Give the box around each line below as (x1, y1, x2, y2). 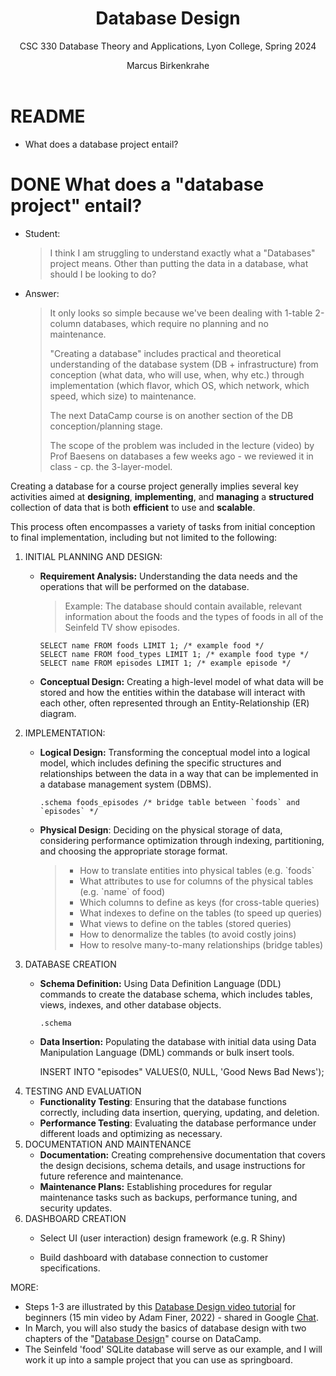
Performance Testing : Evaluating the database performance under (39, 1117, 317, 1129)
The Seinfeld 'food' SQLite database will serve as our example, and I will (24, 1343, 323, 1355)
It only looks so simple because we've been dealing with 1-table (49, 307, 313, 319)
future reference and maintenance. (39, 1170, 184, 1182)
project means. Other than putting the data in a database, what (49, 257, 309, 269)
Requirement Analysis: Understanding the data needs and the (39, 570, 298, 582)
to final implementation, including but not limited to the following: (10, 531, 278, 543)
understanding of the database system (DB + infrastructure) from (49, 358, 319, 370)
